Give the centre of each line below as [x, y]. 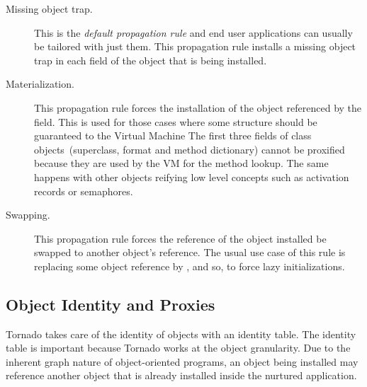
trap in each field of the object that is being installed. [151, 60]
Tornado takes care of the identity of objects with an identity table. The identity [181, 334]
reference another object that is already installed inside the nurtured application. [181, 375]
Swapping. [28, 215]
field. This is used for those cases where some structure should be [176, 121]
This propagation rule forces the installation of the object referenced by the [198, 107]
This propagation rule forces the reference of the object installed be [180, 238]
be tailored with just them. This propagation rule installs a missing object [195, 46]
